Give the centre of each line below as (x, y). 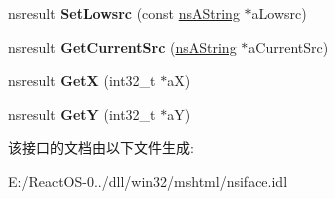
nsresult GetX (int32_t (82, 80)
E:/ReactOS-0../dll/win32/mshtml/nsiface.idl (148, 180)
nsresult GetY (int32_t (82, 113)
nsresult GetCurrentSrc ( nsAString (122, 46)
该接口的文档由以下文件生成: (101, 147)
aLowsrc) (279, 13)
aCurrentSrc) (288, 46)
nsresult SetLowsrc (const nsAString (124, 13)
